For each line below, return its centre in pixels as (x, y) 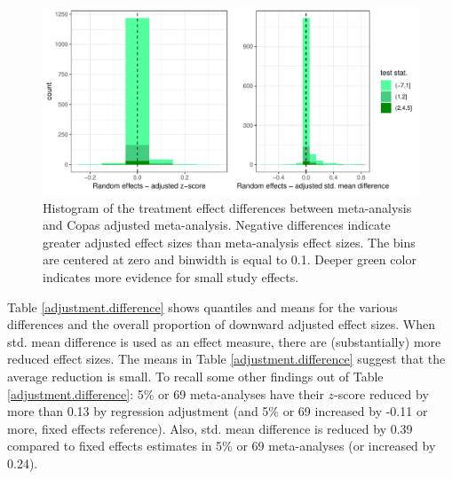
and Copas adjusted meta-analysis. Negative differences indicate (217, 225)
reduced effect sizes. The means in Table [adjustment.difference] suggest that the (226, 359)
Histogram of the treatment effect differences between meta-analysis (227, 207)
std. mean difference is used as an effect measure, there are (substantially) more (224, 341)
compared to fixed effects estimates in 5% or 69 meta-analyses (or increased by (222, 446)
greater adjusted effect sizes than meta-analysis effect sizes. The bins (229, 242)
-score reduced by (381, 393)
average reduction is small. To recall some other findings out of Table (195, 376)
